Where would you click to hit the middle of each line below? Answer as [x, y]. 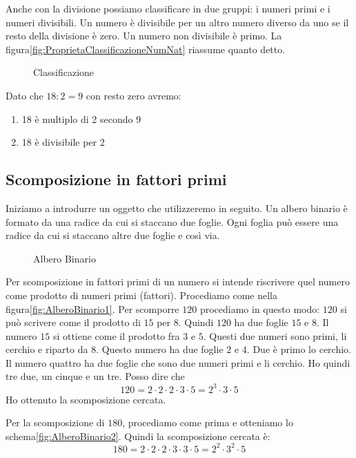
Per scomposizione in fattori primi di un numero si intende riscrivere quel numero [178, 282]
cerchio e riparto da [47, 349]
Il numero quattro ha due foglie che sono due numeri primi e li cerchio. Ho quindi [178, 362]
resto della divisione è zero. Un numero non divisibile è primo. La [144, 36]
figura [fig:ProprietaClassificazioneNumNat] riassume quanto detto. [146, 49]
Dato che [24, 95]
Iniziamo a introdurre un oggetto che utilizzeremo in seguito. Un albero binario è [177, 208]
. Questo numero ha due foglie [160, 349]
